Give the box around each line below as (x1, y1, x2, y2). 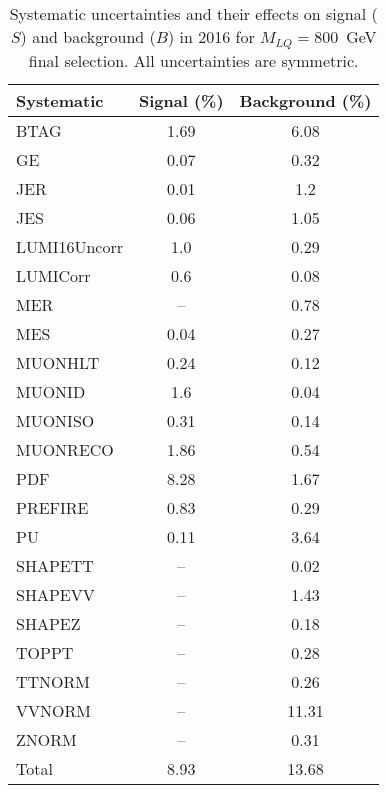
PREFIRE (16, 495, 89, 519)
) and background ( (20, 25, 156, 48)
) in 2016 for (167, 25, 255, 48)
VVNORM (16, 698, 91, 722)
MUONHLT (16, 350, 100, 374)
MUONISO (16, 408, 95, 432)
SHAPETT (16, 553, 94, 577)
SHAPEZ (16, 611, 81, 635)
